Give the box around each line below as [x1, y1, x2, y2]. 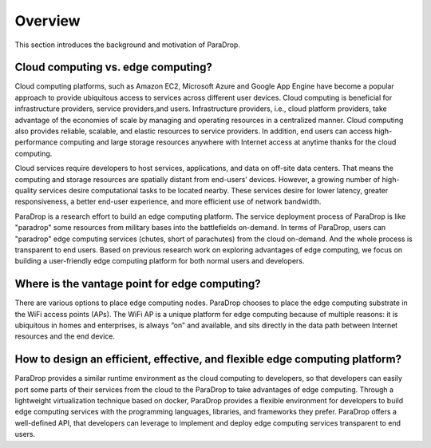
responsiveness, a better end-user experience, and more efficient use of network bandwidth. [14, 196, 322, 207]
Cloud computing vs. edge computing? [14, 61, 213, 74]
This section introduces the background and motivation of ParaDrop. [14, 40, 241, 50]
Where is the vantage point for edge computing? [14, 277, 261, 291]
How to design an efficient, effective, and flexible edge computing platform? [14, 352, 402, 367]
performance [14, 137, 58, 147]
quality [14, 185, 38, 195]
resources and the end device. [14, 331, 116, 341]
